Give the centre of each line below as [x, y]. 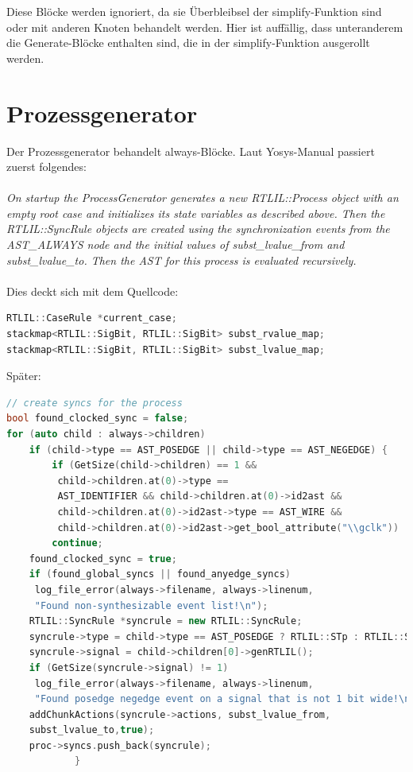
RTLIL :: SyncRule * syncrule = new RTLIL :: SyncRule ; [166, 621]
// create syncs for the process [95, 403]
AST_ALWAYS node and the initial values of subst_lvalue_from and [176, 244]
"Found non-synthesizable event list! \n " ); [151, 605]
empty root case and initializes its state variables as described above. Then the [196, 213]
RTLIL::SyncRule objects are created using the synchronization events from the [198, 229]
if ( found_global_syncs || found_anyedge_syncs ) [160, 574]
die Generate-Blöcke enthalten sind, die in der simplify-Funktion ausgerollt [188, 43]
